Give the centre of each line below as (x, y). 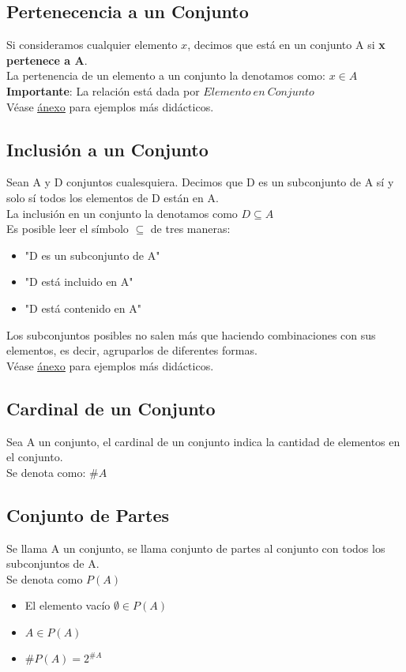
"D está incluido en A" (79, 282)
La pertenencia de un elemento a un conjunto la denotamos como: (166, 75)
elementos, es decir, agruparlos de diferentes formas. (132, 350)
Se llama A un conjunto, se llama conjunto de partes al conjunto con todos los (196, 548)
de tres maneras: (190, 229)
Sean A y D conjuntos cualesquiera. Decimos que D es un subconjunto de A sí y (200, 182)
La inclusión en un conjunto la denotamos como (122, 213)
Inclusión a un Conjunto (107, 149)
